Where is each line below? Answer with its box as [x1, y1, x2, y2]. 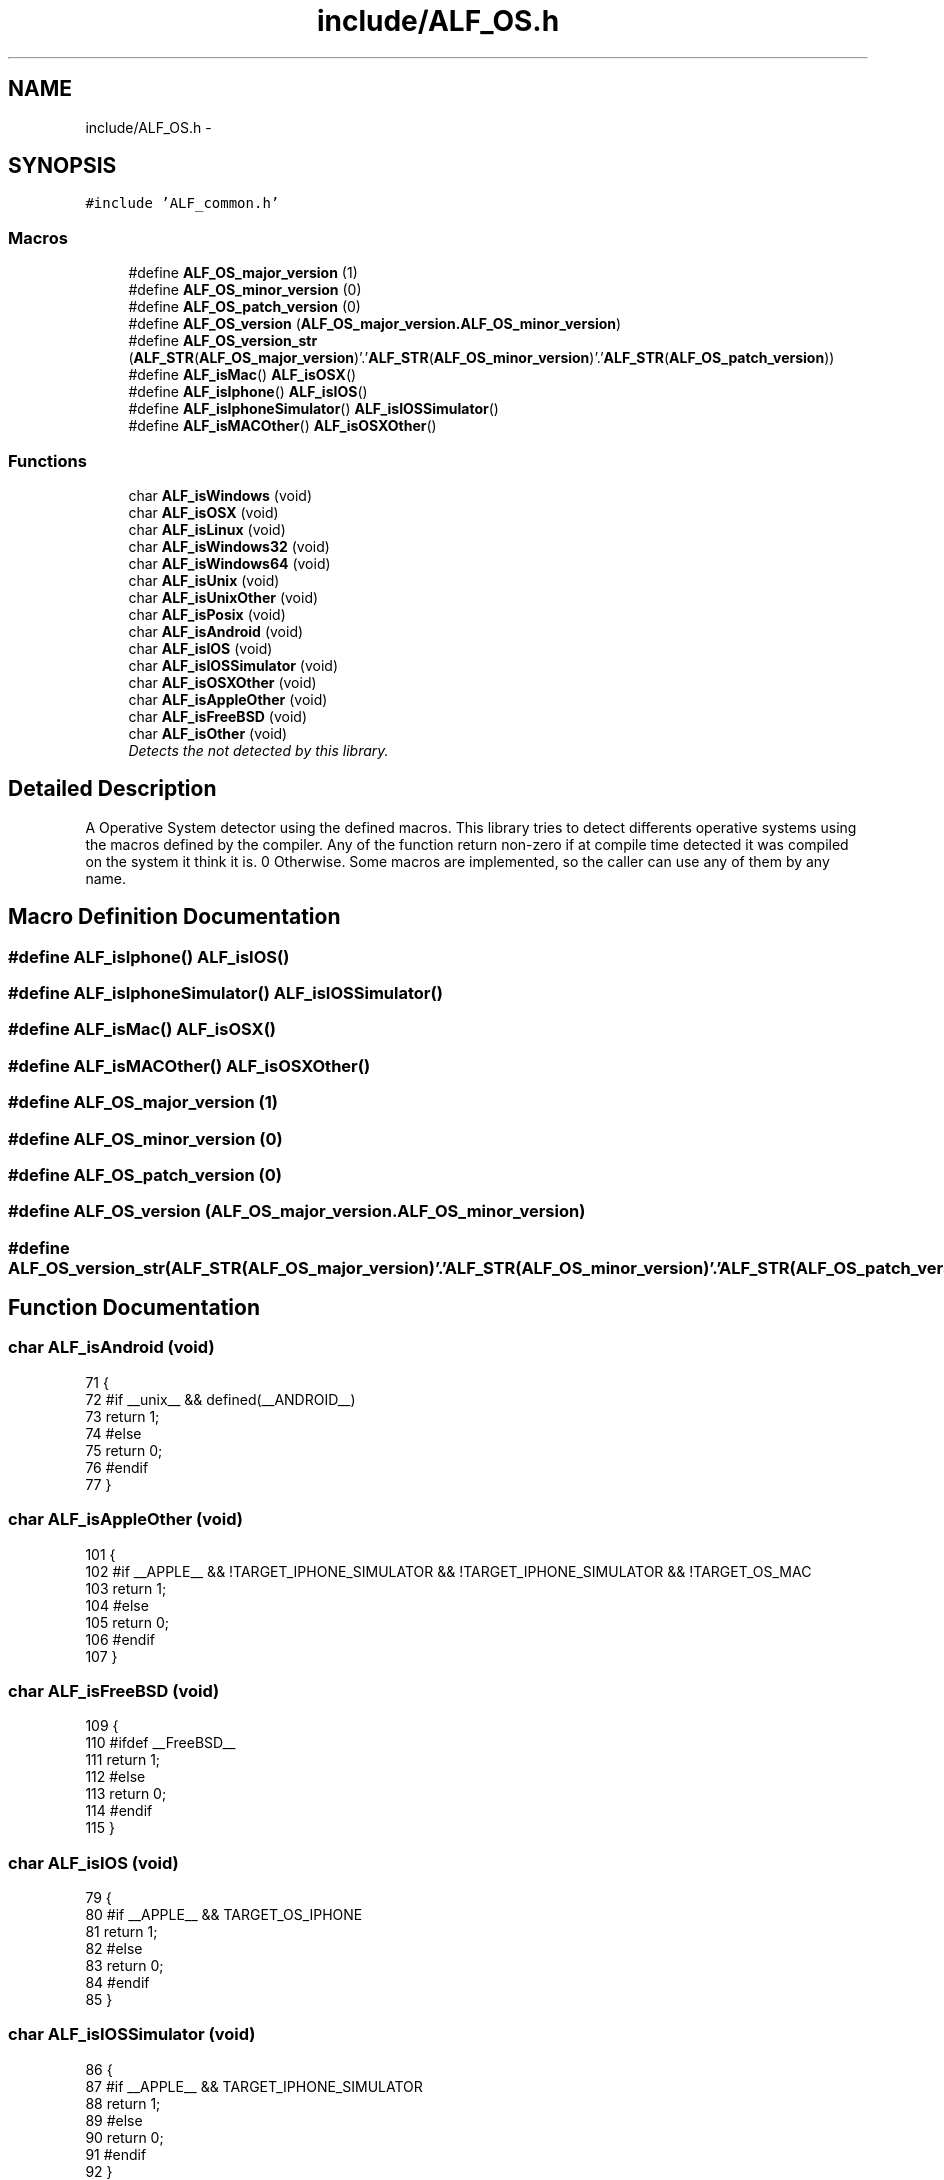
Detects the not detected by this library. [128, 741, 389, 759]
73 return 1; [85, 1407, 160, 1425]
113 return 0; [85, 1785, 167, 1803]
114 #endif [85, 1802, 153, 1820]
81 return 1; [85, 1923, 158, 1941]
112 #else [85, 1768, 146, 1786]
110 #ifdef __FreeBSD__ [85, 1734, 236, 1752]
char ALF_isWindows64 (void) [128, 554, 331, 572]
